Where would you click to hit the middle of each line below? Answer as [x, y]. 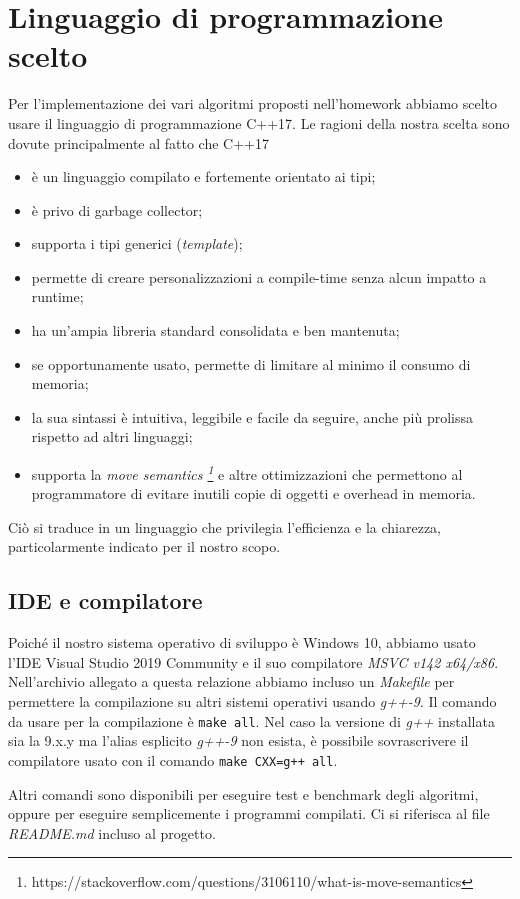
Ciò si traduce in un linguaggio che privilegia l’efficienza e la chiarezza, [225, 526]
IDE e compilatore [105, 600]
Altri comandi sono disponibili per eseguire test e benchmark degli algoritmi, [243, 793]
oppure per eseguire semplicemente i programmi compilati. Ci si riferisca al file [249, 813]
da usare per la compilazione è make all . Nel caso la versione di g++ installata [251, 720]
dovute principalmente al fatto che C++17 [138, 142]
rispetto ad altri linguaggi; [112, 436]
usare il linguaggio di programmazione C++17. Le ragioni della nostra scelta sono [259, 122]
